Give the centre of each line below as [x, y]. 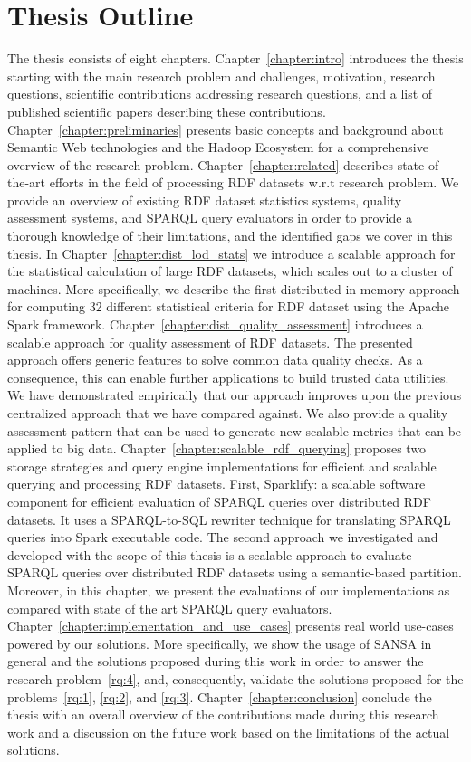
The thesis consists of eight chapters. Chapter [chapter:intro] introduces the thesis [235, 58]
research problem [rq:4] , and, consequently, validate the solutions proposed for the [235, 678]
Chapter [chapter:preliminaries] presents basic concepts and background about [226, 129]
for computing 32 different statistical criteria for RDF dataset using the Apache [228, 306]
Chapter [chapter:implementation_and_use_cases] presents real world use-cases [231, 626]
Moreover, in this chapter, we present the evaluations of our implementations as [229, 590]
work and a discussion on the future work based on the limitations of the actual [229, 732]
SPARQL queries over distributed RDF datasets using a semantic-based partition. [235, 572]
